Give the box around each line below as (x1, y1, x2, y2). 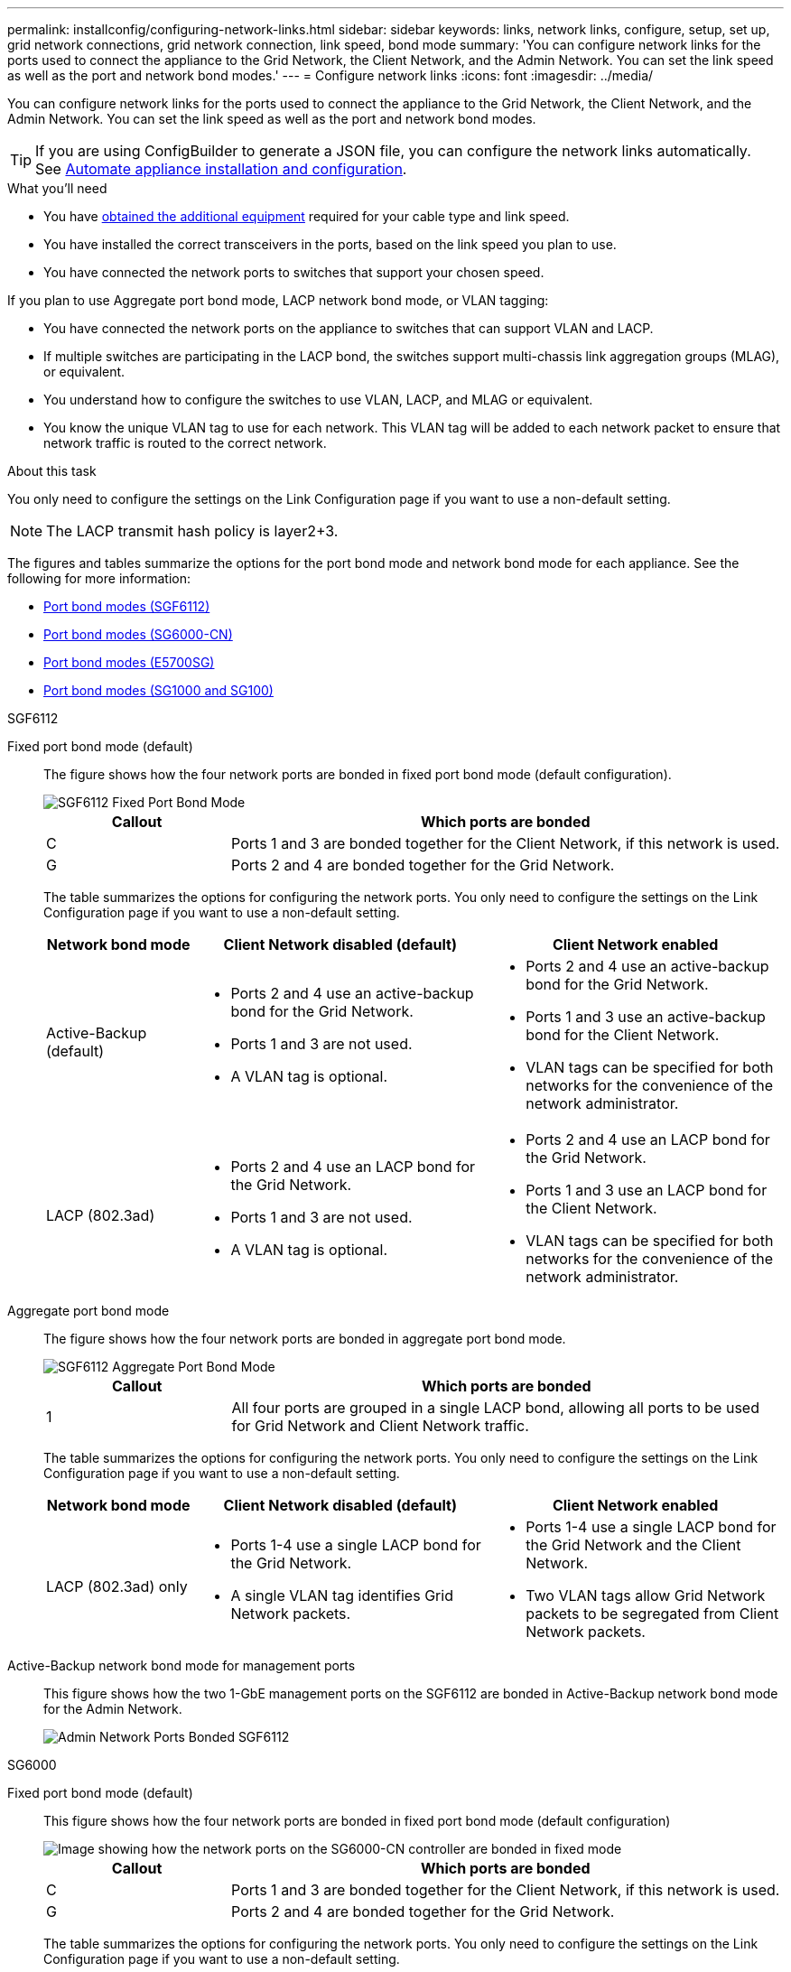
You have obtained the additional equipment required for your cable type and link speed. (43, 209, 570, 224)
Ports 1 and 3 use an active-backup (526, 1008, 766, 1026)
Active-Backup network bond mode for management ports (7, 1658, 356, 1673)
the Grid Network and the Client (526, 1536, 741, 1554)
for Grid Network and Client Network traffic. (231, 1417, 529, 1435)
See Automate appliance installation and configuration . (35, 160, 407, 178)
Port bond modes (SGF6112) (43, 599, 210, 614)
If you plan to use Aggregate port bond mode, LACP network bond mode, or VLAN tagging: (7, 293, 549, 308)
